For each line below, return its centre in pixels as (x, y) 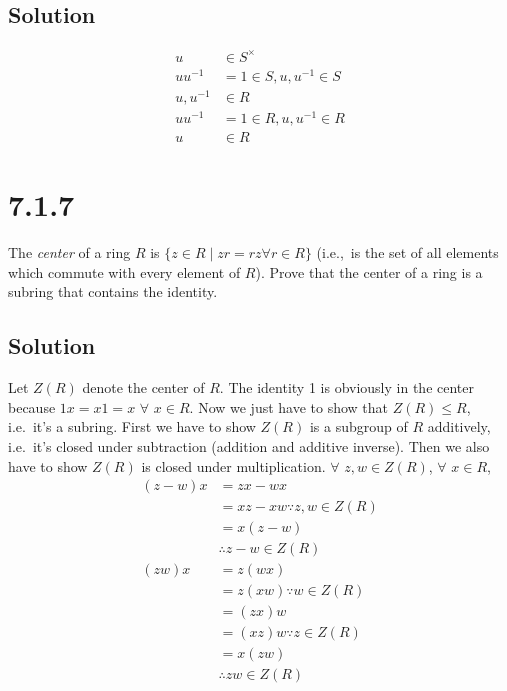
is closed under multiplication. (233, 465)
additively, (459, 426)
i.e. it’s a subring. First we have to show (132, 426)
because (32, 406)
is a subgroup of (358, 426)
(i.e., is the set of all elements (407, 252)
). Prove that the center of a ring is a (369, 271)
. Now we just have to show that (289, 406)
